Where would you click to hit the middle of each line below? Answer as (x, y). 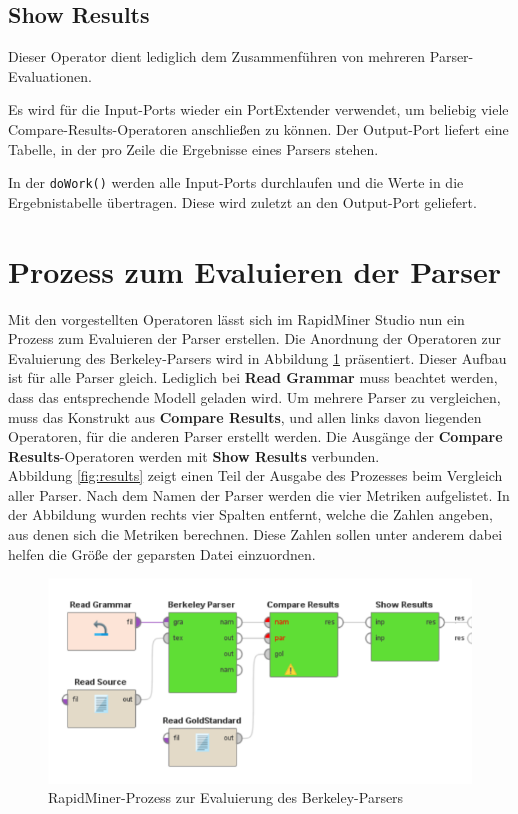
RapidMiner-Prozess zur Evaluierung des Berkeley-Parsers (226, 797)
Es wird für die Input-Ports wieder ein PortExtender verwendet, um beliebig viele (258, 109)
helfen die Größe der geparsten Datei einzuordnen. (162, 553)
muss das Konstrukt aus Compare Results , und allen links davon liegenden (245, 416)
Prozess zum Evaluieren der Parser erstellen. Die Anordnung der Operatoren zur (255, 338)
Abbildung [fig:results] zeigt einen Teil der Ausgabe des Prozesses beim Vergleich (255, 475)
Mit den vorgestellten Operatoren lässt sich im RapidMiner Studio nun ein (236, 318)
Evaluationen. (50, 75)
